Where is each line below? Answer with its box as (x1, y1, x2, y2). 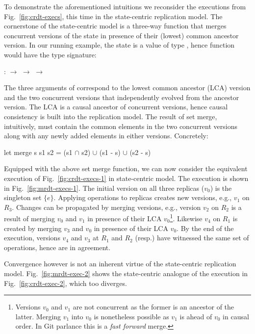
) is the (210, 182, 232, 193)
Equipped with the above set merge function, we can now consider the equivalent (4, 163, 248, 174)
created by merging (4, 223, 62, 233)
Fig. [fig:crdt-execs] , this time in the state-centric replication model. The (4, 11, 223, 21)
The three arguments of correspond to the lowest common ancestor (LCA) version (4, 82, 251, 93)
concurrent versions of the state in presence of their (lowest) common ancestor (4, 30, 239, 40)
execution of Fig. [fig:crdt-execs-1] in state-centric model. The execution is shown (4, 173, 249, 183)
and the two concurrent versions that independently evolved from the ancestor (4, 92, 239, 102)
